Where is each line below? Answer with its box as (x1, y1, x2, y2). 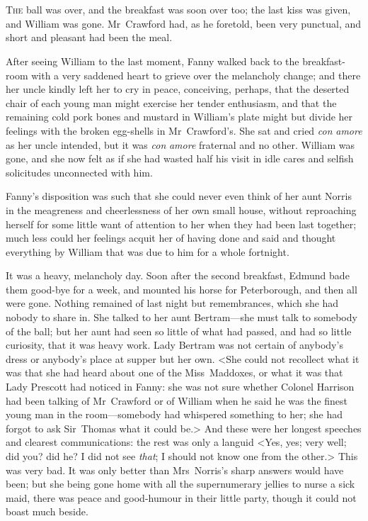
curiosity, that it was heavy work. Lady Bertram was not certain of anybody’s (6, 337, 343, 352)
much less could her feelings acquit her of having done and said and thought (6, 230, 336, 245)
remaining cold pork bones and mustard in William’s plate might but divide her (6, 109, 353, 124)
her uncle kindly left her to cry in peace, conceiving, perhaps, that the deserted (6, 82, 350, 96)
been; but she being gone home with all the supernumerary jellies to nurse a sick (6, 476, 355, 491)
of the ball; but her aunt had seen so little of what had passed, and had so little (6, 323, 352, 338)
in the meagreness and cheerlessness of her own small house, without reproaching (6, 202, 357, 217)
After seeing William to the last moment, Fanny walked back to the (6, 53, 299, 68)
